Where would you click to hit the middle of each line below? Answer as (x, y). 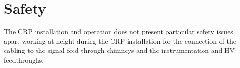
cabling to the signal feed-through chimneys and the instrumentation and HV (120, 50)
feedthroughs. (24, 59)
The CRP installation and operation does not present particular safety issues (119, 31)
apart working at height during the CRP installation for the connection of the (120, 41)
